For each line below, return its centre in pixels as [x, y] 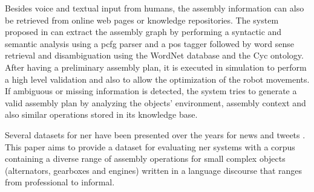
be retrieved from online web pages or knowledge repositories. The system [142, 20]
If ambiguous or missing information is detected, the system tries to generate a [151, 91]
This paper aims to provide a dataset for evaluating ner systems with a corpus [150, 146]
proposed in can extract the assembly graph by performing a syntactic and [143, 32]
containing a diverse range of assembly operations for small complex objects [145, 158]
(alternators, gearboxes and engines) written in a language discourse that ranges [154, 170]
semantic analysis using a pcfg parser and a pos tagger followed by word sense [149, 43]
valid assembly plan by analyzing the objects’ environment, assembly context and [155, 102]
